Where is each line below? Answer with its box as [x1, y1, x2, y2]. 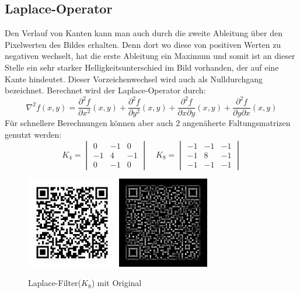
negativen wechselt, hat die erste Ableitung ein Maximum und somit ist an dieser [5, 50, 295, 62]
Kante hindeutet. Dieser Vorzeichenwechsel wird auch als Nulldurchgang [5, 72, 263, 85]
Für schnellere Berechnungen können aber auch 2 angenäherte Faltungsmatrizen [5, 117, 291, 129]
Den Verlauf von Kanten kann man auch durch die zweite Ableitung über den [5, 27, 282, 39]
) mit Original [91, 277, 142, 289]
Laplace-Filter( [28, 277, 82, 289]
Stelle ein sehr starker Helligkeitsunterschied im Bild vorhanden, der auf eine [5, 61, 279, 73]
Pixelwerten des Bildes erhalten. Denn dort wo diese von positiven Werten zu [5, 38, 281, 50]
